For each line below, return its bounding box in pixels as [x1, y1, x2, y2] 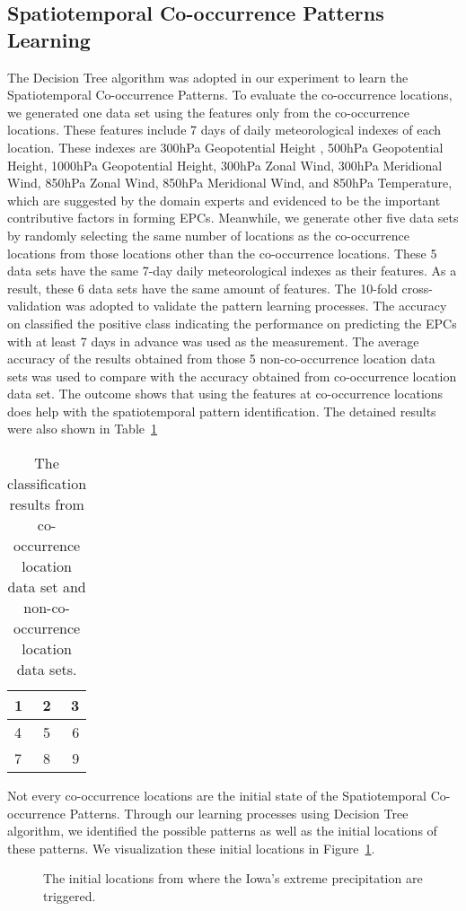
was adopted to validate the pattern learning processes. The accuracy [65, 296, 447, 315]
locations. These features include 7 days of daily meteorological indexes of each [7, 120, 442, 139]
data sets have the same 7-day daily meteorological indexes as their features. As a [7, 261, 457, 280]
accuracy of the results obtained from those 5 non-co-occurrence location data [7, 349, 435, 368]
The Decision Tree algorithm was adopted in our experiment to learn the [7, 67, 409, 86]
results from [9, 494, 84, 515]
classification [7, 473, 87, 495]
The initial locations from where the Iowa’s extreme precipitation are [43, 869, 423, 888]
